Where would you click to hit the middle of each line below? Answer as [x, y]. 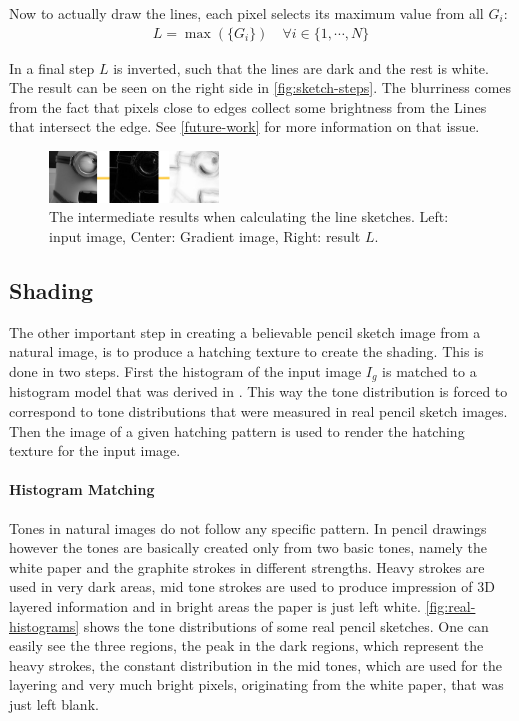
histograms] [44, 625]
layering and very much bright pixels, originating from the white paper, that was [256, 684]
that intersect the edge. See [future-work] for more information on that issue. [244, 126]
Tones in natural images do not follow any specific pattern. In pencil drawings [248, 527]
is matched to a [429, 370]
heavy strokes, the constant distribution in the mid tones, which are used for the [255, 664]
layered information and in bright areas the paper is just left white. [215, 605]
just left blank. [54, 703]
